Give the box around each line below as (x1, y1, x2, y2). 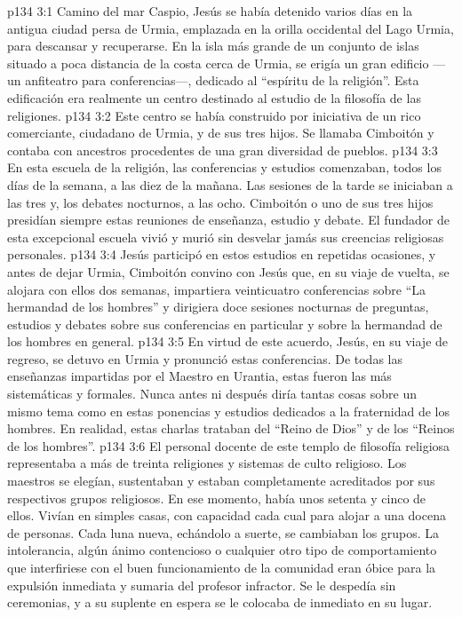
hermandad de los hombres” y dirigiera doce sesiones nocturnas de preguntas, (7, 297, 429, 316)
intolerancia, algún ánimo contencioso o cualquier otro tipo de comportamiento (7, 541, 437, 559)
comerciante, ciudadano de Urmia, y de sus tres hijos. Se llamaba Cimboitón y (7, 123, 434, 142)
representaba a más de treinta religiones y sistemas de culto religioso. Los (7, 454, 407, 472)
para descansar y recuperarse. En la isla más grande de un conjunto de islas (7, 36, 419, 55)
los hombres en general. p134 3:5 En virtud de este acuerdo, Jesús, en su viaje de (7, 332, 449, 351)
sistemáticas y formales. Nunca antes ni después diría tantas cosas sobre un (7, 384, 417, 403)
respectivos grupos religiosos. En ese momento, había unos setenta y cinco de (7, 488, 426, 507)
